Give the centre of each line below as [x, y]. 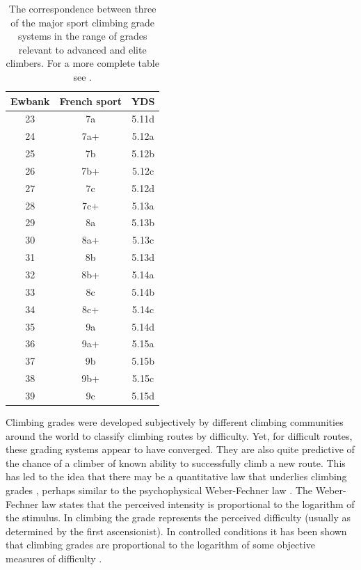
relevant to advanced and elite [82, 49]
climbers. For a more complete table [82, 63]
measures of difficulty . [54, 558]
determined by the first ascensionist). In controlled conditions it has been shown [176, 531]
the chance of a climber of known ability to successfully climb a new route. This [176, 462]
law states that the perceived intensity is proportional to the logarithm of [198, 504]
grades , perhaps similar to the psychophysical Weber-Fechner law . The [159, 490]
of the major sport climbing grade [83, 22]
